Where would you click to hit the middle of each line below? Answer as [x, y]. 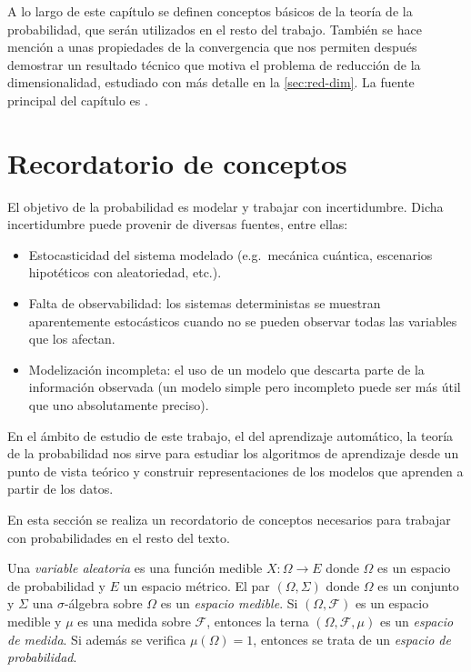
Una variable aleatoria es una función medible [135, 568]
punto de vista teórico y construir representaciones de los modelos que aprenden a [235, 471]
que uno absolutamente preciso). [119, 405]
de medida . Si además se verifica [97, 639]
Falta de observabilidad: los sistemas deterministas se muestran [205, 303]
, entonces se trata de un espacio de [352, 639]
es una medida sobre [134, 621]
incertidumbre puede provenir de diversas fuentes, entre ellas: [178, 224]
